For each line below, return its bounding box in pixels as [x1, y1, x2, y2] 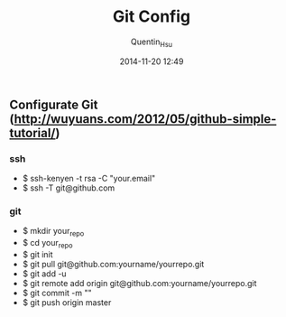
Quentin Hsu [130, 36, 173, 49]
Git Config [112, 6, 191, 27]
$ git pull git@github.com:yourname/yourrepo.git [22, 258, 205, 269]
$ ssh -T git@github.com [22, 182, 115, 193]
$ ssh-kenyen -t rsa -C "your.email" [22, 173, 156, 184]
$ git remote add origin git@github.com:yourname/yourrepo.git [22, 277, 257, 288]
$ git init [22, 248, 53, 259]
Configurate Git [9, 97, 98, 112]
